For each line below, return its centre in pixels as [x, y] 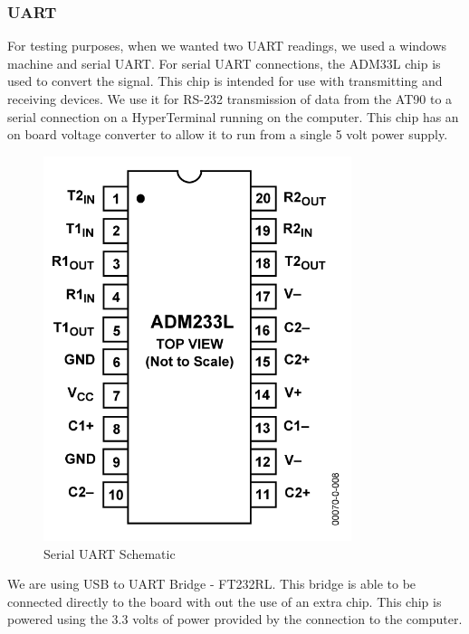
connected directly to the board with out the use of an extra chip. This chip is [225, 601]
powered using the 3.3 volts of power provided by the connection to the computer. [235, 619]
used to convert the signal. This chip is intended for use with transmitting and [225, 81]
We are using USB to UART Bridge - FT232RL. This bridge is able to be [212, 584]
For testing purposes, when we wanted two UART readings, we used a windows [227, 46]
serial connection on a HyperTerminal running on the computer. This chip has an [233, 116]
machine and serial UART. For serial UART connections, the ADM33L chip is [224, 63]
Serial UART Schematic [110, 553]
